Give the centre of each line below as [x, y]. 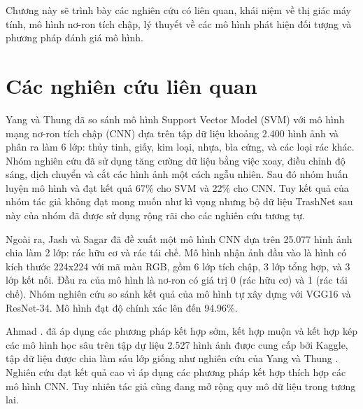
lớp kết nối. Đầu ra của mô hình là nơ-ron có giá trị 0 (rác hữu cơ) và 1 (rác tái [177, 280]
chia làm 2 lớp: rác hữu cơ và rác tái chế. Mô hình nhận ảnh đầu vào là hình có [176, 252]
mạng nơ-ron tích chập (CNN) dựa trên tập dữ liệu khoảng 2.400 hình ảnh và [172, 133]
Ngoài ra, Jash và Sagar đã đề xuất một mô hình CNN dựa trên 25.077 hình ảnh [179, 238]
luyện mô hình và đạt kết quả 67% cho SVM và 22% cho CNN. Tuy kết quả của [177, 187]
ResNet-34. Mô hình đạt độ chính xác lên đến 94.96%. [122, 307]
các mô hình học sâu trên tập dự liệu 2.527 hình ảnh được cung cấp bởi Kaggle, [177, 344]
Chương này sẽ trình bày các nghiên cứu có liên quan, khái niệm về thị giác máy [179, 10]
